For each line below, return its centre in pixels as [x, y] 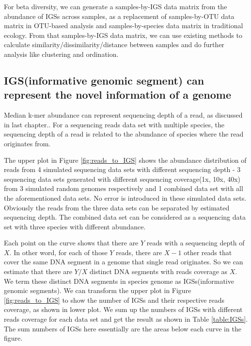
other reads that [208, 252]
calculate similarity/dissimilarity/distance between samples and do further [114, 44]
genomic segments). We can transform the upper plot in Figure [98, 290]
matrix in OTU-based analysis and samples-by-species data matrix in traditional [124, 26]
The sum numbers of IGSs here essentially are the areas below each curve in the [123, 328]
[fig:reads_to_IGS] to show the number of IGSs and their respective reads [114, 300]
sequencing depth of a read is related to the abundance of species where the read [124, 134]
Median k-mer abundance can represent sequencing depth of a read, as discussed [123, 115]
